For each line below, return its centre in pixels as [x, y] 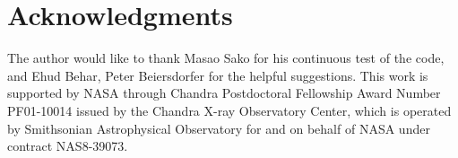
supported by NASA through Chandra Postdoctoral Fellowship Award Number [224, 93]
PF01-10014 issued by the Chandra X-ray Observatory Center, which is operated [229, 110]
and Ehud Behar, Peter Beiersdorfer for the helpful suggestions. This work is [218, 75]
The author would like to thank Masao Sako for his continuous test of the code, [226, 58]
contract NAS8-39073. [68, 146]
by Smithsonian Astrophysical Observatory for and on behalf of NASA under [219, 128]
